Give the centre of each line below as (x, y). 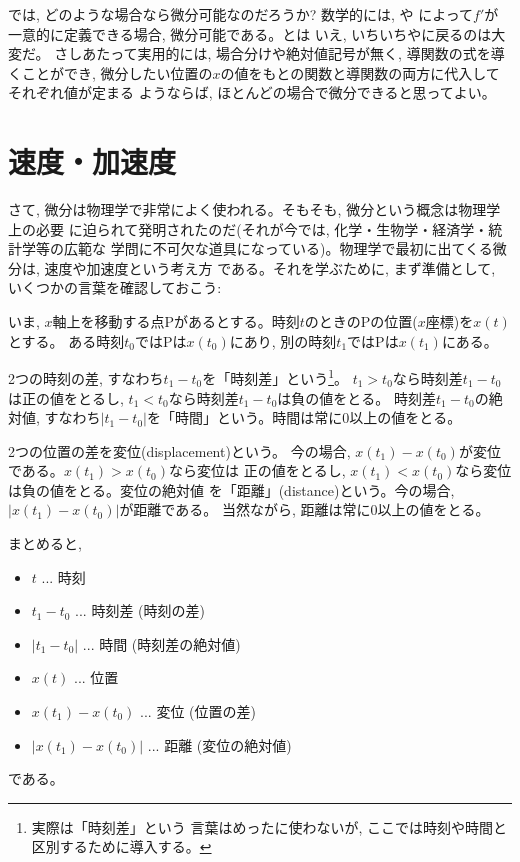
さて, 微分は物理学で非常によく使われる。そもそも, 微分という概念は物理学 (254, 209)
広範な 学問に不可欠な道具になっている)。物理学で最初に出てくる (278, 248)
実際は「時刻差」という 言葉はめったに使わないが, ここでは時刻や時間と (269, 826)
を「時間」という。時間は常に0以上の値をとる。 (304, 417)
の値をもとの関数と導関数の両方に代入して (360, 72)
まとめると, (45, 543)
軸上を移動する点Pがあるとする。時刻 (176, 321)
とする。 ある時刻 (66, 340)
